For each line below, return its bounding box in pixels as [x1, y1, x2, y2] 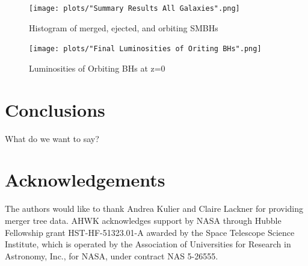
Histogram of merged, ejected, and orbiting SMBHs [29, 21, 218, 34]
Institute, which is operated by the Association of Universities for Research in [5, 238, 291, 250]
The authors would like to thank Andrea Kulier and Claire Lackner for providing [5, 202, 304, 215]
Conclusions [5, 97, 105, 122]
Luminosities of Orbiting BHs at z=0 [29, 61, 165, 74]
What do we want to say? [5, 132, 99, 144]
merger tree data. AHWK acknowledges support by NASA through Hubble [5, 214, 282, 226]
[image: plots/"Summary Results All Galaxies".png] [29, 4, 240, 13]
